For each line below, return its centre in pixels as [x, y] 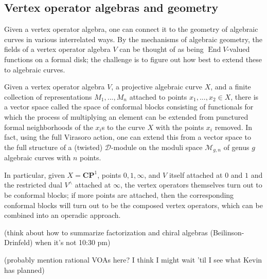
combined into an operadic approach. [63, 215]
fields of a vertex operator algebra [57, 49]
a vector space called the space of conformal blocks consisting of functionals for [129, 107]
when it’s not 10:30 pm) [73, 242]
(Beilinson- [227, 232]
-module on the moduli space [157, 147]
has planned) [24, 269]
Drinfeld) [19, 242]
